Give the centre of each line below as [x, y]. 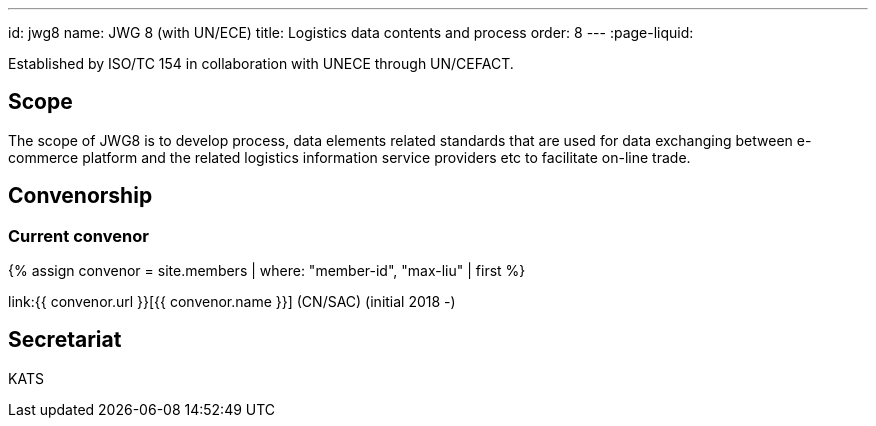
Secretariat [65, 340]
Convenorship [80, 196]
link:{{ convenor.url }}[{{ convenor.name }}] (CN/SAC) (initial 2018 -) [232, 302]
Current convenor [78, 235]
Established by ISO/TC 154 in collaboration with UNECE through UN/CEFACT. [261, 63]
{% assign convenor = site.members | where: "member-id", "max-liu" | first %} [267, 271]
